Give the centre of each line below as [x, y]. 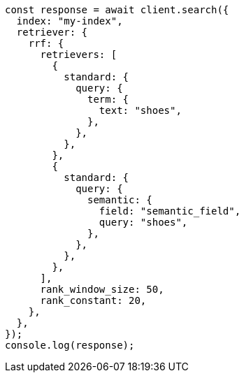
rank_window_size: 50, [102, 289]
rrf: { [46, 43]
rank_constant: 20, [93, 300]
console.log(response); [70, 345]
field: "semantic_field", [170, 211]
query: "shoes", [143, 222]
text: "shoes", [140, 110]
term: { [108, 99]
